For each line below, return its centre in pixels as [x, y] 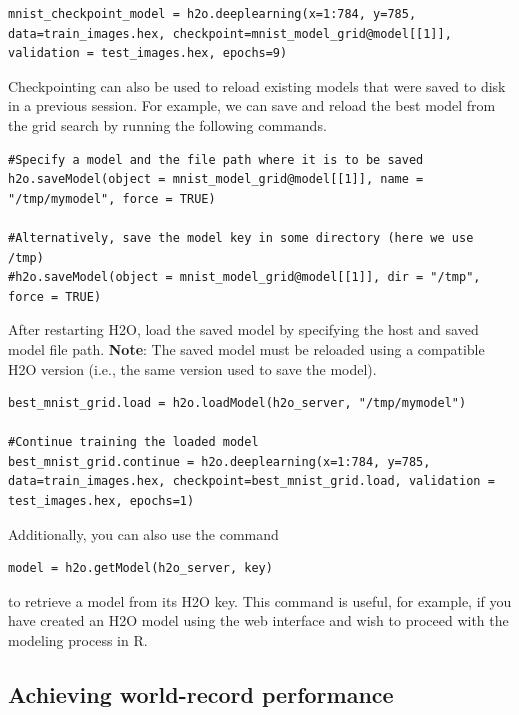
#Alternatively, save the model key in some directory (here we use [241, 237]
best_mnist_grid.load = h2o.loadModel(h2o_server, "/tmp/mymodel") [237, 403]
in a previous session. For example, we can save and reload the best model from [252, 105]
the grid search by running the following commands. [167, 124]
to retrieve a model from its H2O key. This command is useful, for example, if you [260, 600]
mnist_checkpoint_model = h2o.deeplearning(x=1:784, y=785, [212, 14]
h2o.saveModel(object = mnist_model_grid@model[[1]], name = [216, 179]
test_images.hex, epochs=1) [101, 501]
